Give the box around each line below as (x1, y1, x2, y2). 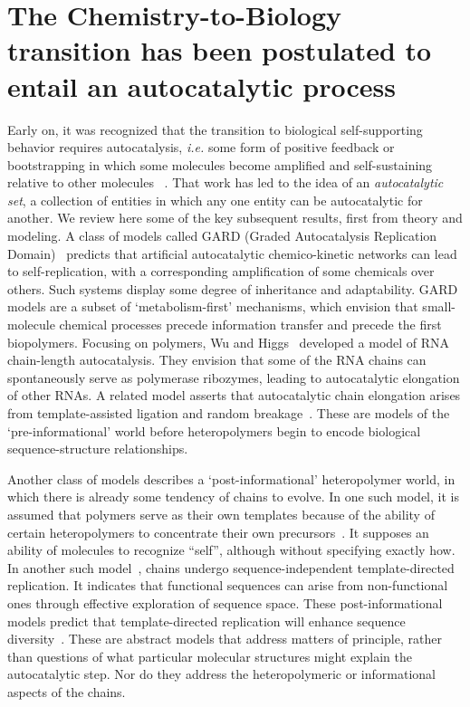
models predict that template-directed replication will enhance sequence (7, 611, 406, 630)
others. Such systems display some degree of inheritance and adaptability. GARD (7, 279, 458, 298)
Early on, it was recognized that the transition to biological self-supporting (7, 119, 423, 139)
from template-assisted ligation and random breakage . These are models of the (7, 404, 450, 422)
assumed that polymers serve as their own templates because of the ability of (7, 504, 435, 523)
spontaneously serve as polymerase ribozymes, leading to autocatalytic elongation (7, 368, 460, 387)
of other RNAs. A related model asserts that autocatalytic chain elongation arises (7, 386, 461, 405)
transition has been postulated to (7, 32, 432, 69)
